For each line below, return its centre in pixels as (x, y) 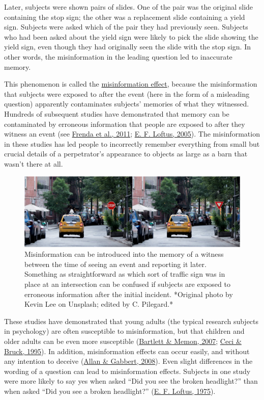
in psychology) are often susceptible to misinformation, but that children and (124, 331)
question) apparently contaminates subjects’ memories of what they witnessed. (127, 104)
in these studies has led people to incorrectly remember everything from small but (132, 143)
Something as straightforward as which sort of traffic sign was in (125, 274)
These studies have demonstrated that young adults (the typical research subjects (131, 321)
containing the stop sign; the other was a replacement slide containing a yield (125, 17)
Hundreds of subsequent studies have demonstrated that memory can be (117, 113)
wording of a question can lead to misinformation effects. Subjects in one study (127, 371)
